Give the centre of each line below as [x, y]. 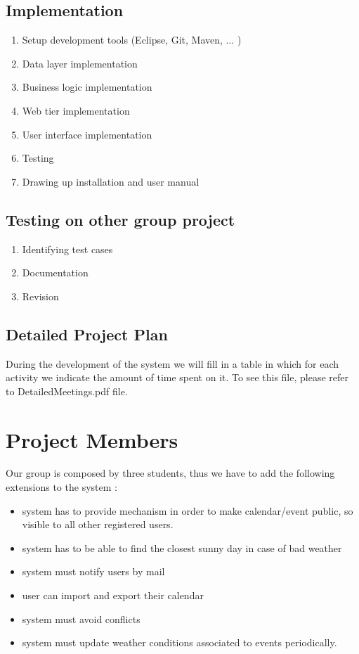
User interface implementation [87, 134]
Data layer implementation [80, 63]
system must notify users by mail [93, 571]
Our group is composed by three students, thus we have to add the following [170, 473]
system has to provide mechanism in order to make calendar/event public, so [188, 510]
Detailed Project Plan [87, 334]
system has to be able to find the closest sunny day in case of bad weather [182, 547]
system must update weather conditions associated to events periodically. [179, 642]
